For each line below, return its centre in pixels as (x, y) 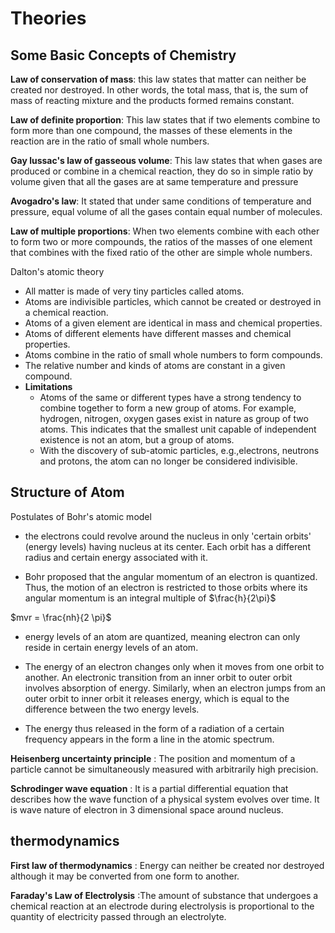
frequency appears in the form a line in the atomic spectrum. (149, 739)
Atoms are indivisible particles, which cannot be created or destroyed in (173, 301)
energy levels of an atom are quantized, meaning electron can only (162, 636)
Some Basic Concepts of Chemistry (123, 55)
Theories (48, 18)
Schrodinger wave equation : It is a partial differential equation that (149, 788)
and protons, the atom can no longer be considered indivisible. (168, 461)
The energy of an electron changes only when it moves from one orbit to (174, 666)
